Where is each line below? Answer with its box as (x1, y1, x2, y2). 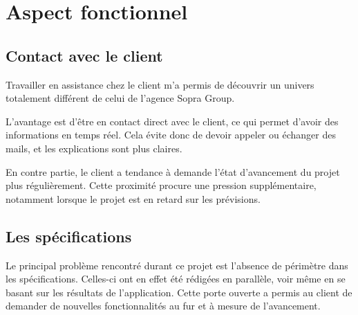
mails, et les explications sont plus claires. (6, 141, 182, 155)
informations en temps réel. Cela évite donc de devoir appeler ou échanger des (6, 127, 336, 142)
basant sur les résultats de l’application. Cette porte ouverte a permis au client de (6, 285, 352, 299)
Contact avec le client (6, 44, 163, 66)
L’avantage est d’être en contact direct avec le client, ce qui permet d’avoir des (6, 114, 339, 128)
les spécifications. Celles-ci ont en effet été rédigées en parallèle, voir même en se (6, 271, 346, 286)
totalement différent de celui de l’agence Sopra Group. (6, 91, 235, 105)
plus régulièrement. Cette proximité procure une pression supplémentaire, (6, 178, 317, 192)
